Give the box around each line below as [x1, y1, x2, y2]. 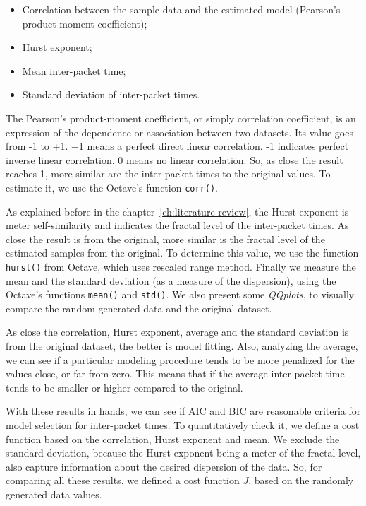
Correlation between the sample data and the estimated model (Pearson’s [22, 2, 341, 16]
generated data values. [6, 487, 102, 501]
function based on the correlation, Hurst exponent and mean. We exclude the [6, 431, 340, 446]
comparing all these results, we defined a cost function [6, 473, 240, 488]
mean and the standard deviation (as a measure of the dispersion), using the [6, 273, 336, 288]
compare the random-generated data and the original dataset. [6, 300, 272, 315]
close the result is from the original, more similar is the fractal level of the [6, 231, 325, 246]
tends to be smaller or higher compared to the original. [6, 379, 243, 394]
